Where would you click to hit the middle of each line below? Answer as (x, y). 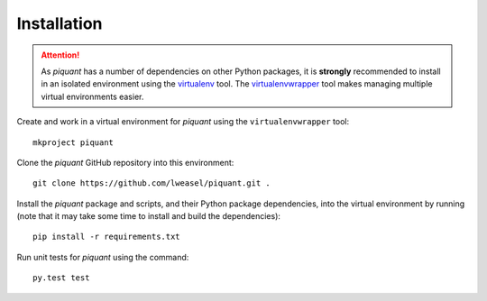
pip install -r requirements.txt (106, 237)
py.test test (61, 278)
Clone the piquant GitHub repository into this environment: (125, 162)
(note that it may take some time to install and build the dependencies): (149, 216)
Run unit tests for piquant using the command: (103, 257)
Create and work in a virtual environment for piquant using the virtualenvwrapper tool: (183, 122)
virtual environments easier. (92, 96)
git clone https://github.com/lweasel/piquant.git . (152, 183)
